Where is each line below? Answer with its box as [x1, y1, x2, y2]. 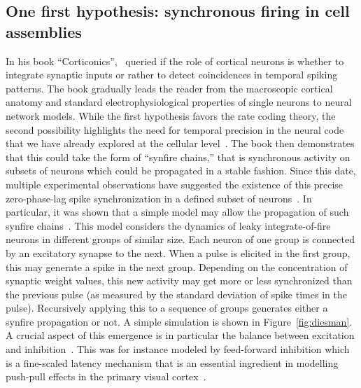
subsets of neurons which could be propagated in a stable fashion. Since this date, [6, 163, 356, 178]
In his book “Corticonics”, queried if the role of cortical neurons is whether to [6, 53, 344, 68]
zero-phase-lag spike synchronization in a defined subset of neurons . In [6, 190, 312, 205]
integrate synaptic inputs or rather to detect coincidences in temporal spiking [6, 67, 338, 82]
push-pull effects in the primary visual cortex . [6, 369, 206, 384]
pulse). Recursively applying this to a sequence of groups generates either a [6, 300, 328, 315]
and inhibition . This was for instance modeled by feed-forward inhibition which [6, 342, 350, 356]
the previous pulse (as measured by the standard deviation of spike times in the [6, 286, 347, 301]
